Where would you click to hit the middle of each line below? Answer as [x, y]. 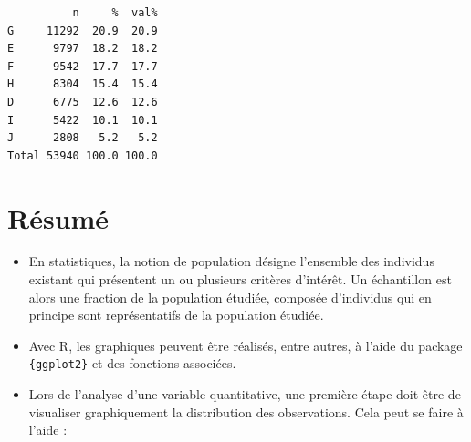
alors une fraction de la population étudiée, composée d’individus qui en [230, 297]
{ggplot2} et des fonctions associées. [132, 363]
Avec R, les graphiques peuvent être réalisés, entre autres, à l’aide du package [246, 345]
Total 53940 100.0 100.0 [83, 155]
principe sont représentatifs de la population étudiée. [176, 315]
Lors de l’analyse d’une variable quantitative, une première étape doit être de [245, 394]
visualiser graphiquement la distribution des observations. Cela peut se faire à [246, 411]
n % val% [115, 13]
